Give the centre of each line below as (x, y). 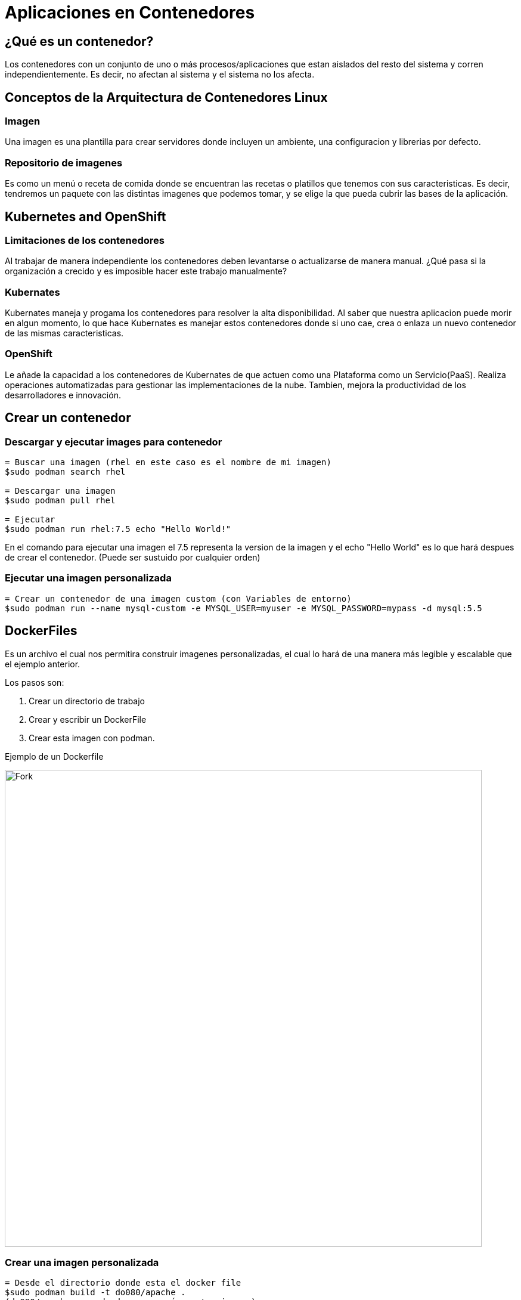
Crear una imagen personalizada (82, 1263)
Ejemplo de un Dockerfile (54, 756)
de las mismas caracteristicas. (64, 333)
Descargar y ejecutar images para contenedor (114, 442)
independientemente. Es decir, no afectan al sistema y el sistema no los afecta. (160, 75)
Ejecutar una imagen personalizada (88, 578)
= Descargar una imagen (60, 491)
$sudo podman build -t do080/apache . (95, 1293)
